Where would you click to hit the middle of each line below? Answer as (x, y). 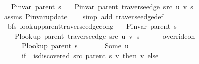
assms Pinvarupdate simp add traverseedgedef (84, 16)
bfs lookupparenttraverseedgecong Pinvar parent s (92, 26)
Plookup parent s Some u (75, 46)
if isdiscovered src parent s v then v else (90, 55)
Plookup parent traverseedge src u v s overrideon (105, 36)
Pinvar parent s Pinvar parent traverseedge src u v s (102, 6)
